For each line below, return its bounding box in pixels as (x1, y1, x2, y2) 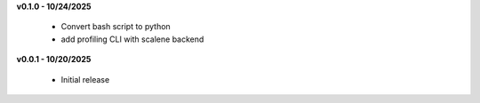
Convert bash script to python (60, 21, 171, 32)
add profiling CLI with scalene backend (60, 34, 204, 44)
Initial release (60, 74, 110, 84)
